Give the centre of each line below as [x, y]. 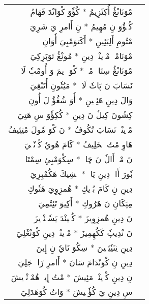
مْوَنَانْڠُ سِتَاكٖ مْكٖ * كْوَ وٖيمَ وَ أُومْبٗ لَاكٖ [76, 70]
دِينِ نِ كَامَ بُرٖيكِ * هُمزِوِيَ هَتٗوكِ [80, 188]
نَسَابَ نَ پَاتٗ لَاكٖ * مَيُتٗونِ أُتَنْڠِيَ [81, 85]
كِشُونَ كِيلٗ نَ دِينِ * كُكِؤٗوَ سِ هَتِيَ [75, 115]
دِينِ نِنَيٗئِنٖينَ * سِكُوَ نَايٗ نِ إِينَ [84, 247]
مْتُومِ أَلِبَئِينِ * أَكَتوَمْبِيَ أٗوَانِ [87, 41]
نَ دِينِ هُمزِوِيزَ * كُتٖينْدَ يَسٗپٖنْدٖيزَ [83, 218]
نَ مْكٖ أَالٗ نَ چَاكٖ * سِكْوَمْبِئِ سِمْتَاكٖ [78, 159]
